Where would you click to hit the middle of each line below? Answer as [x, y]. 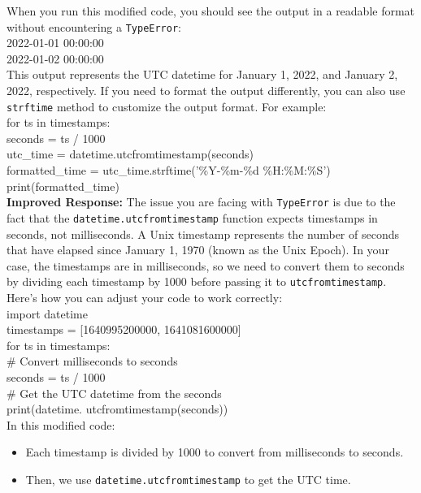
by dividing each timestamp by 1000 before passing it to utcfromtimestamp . [197, 281]
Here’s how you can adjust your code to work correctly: [145, 297]
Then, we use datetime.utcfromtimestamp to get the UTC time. [188, 479]
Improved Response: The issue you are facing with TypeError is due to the [201, 202]
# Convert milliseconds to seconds [92, 361]
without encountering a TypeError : [94, 26]
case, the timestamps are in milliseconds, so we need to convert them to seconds [206, 265]
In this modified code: [61, 424]
